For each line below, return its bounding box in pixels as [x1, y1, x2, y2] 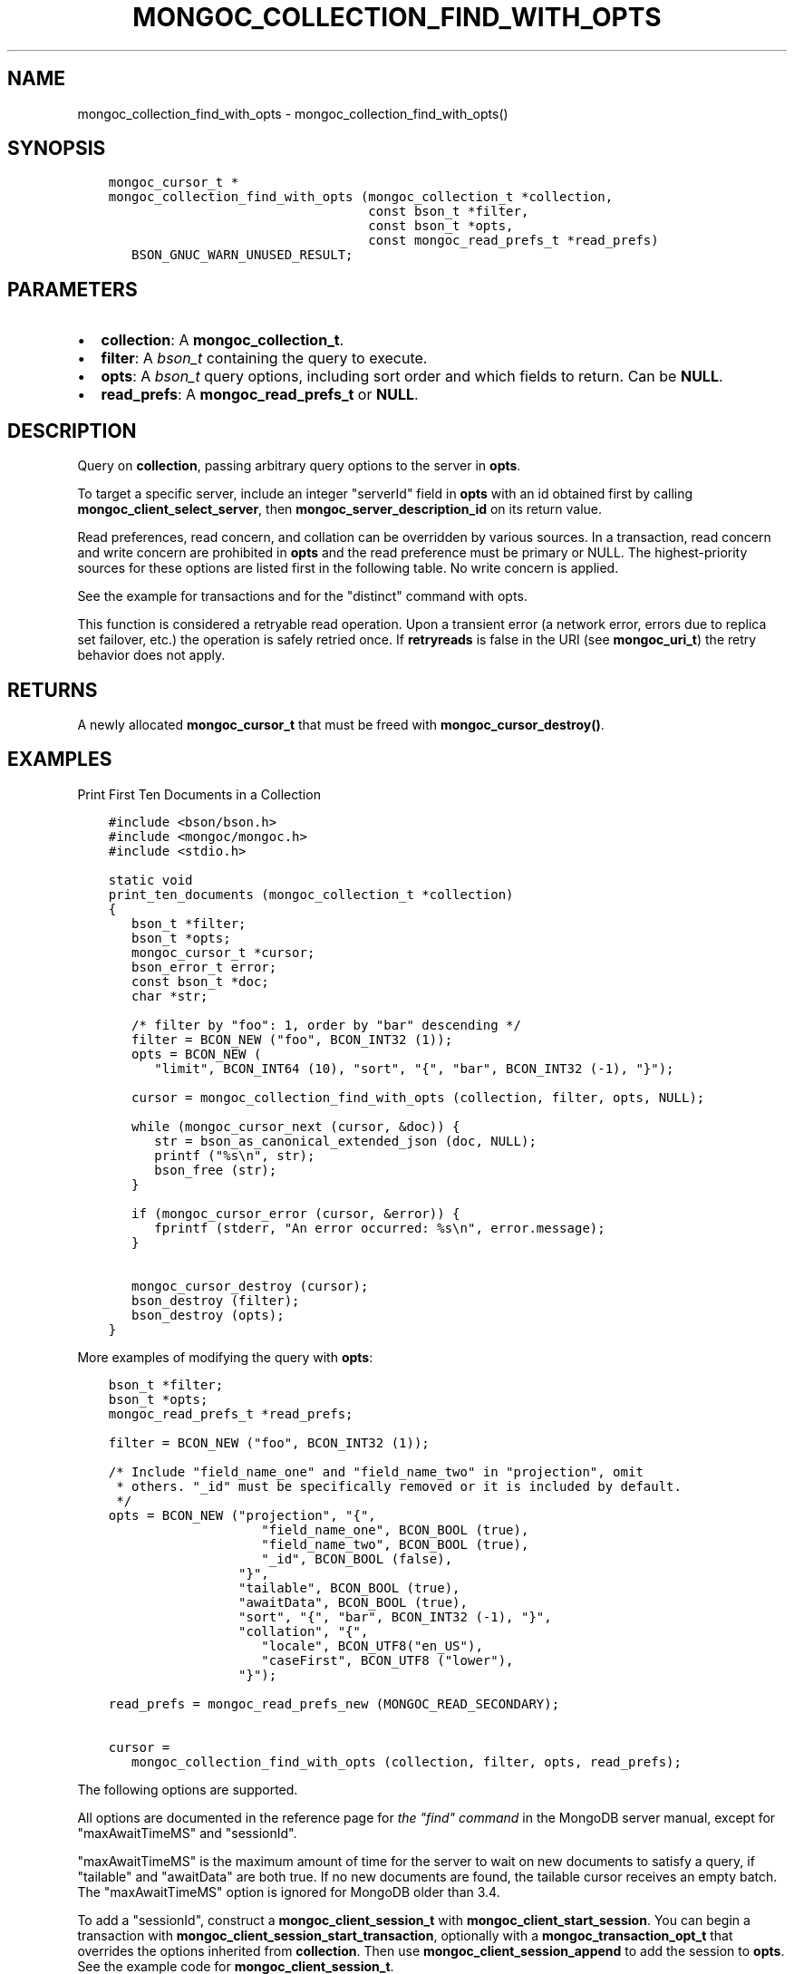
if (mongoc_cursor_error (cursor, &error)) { [131, 1205, 460, 1221]
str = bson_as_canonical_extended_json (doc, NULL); [154, 1133, 537, 1148]
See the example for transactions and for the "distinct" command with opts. [77, 588, 528, 605]
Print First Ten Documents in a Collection [77, 786, 321, 802]
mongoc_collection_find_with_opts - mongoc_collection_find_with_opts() [77, 105, 508, 121]
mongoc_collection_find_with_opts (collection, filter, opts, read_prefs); [131, 1754, 682, 1769]
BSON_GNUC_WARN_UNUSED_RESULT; [131, 247, 353, 263]
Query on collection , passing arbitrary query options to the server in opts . [77, 458, 521, 474]
